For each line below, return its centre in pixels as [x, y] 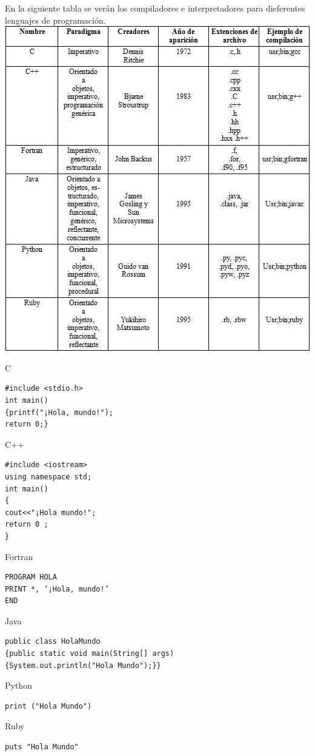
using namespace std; [48, 477]
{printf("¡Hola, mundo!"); [59, 412]
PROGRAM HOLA [31, 577]
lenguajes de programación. [55, 20]
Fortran [19, 556]
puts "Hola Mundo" [42, 747]
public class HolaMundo [53, 642]
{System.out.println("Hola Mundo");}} [83, 665]
